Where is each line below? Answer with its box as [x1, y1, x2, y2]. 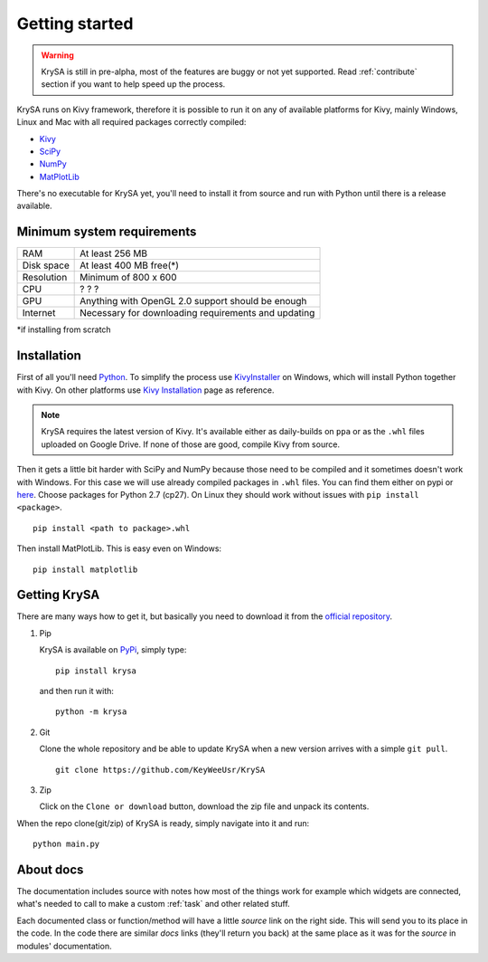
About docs [16, 862, 84, 877]
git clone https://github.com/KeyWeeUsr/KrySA [55, 765, 266, 775]
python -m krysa [55, 707, 127, 717]
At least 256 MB [80, 247, 148, 260]
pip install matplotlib [33, 564, 138, 575]
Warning [41, 50, 74, 61]
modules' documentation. [16, 940, 112, 951]
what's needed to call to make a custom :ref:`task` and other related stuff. [16, 899, 291, 910]
